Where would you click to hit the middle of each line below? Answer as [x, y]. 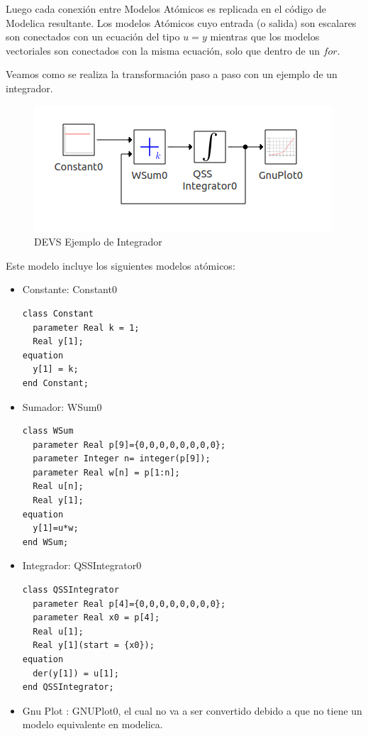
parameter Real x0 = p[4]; [96, 618]
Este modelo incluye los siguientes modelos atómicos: [121, 265]
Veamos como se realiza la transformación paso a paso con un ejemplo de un [172, 74]
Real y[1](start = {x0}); [94, 646]
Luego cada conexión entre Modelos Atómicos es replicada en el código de [166, 9]
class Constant [58, 313]
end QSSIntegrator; [68, 687]
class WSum [48, 431]
